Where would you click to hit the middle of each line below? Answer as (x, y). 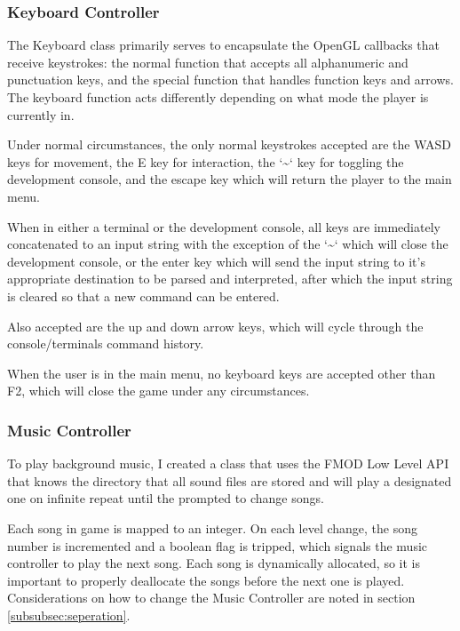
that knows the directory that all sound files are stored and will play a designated (230, 480)
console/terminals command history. (106, 343)
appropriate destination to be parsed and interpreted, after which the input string (230, 279)
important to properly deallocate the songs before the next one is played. (206, 580)
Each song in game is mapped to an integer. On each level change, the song (213, 527)
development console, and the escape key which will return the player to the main (230, 179)
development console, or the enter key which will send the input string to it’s (216, 261)
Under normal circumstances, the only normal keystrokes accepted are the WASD (230, 144)
